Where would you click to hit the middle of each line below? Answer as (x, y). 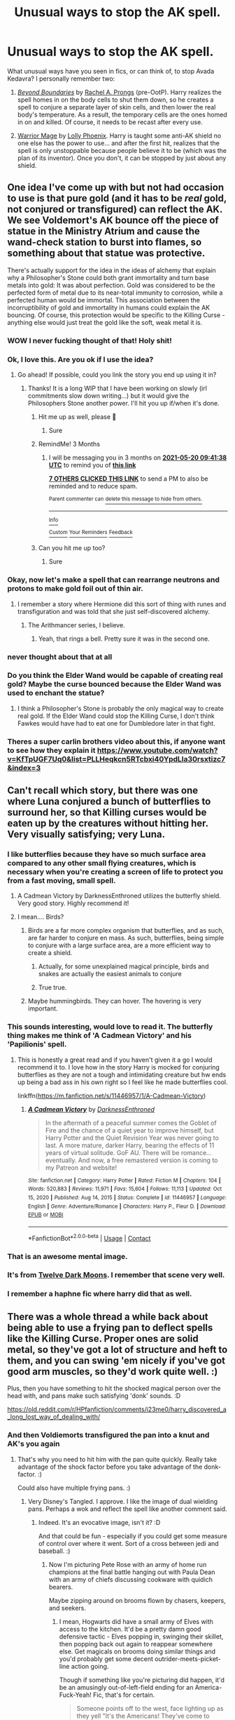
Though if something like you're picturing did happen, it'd (142, 1680)
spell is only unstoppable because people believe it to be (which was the (122, 150)
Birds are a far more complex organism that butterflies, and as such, (126, 931)
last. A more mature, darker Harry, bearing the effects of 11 (130, 1145)
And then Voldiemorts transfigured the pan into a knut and (108, 1435)
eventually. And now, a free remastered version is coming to (131, 1160)
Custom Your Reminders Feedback (91, 533)
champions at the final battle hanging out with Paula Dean (132, 1572)
